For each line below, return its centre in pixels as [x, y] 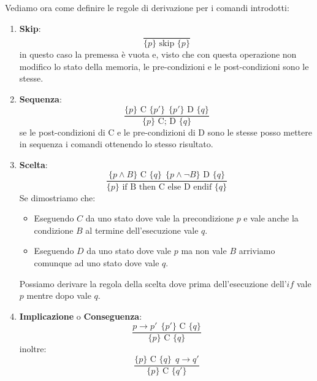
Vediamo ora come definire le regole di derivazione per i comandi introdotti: [147, 7]
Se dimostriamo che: [57, 197]
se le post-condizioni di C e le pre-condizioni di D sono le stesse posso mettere [166, 132]
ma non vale [204, 251]
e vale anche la [271, 218]
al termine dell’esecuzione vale [142, 230]
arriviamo [257, 251]
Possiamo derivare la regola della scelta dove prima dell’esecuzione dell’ [153, 283]
